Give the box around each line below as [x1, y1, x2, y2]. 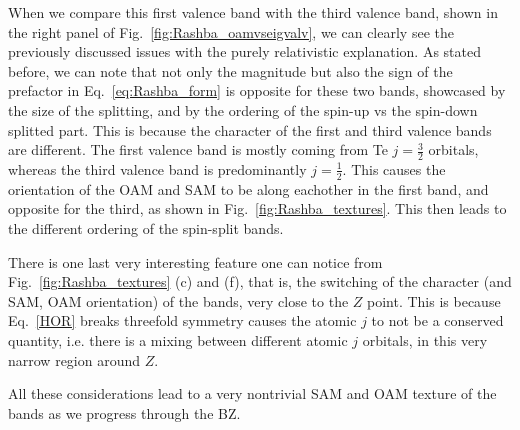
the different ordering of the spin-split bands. [8, 218, 284, 238]
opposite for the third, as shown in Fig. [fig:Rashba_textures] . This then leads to [8, 198, 507, 219]
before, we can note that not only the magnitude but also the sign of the [8, 60, 453, 81]
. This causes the [342, 158, 446, 179]
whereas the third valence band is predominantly [8, 158, 307, 179]
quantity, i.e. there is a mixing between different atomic [8, 329, 348, 350]
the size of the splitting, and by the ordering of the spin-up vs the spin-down [8, 99, 478, 120]
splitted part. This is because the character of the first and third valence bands [8, 119, 492, 140]
